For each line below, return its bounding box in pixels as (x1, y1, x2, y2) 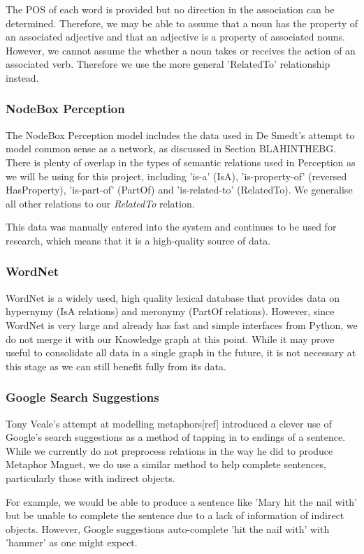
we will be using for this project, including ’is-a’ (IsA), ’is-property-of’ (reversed (6, 168, 347, 183)
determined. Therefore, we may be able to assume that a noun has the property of (6, 15, 358, 30)
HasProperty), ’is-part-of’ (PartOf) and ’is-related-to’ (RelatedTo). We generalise (6, 182, 353, 197)
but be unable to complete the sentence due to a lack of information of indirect (6, 508, 344, 523)
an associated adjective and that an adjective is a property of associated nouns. (6, 29, 345, 44)
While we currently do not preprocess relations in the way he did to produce (6, 443, 333, 458)
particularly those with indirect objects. (6, 470, 175, 485)
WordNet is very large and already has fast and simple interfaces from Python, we (6, 317, 358, 332)
